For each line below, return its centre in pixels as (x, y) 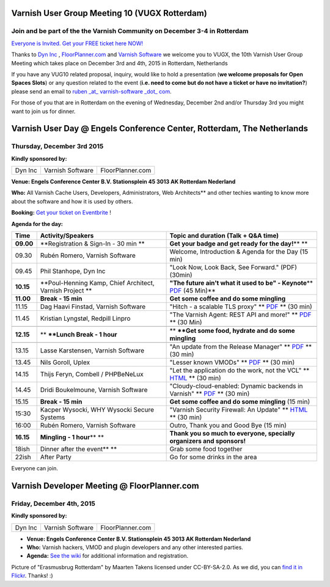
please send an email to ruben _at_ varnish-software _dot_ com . (92, 91)
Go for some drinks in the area (213, 457)
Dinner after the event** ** (79, 449)
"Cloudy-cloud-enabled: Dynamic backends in (236, 386)
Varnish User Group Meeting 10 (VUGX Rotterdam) (109, 13)
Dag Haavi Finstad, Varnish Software (93, 307)
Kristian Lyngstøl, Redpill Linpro (85, 319)
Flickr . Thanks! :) (32, 576)
